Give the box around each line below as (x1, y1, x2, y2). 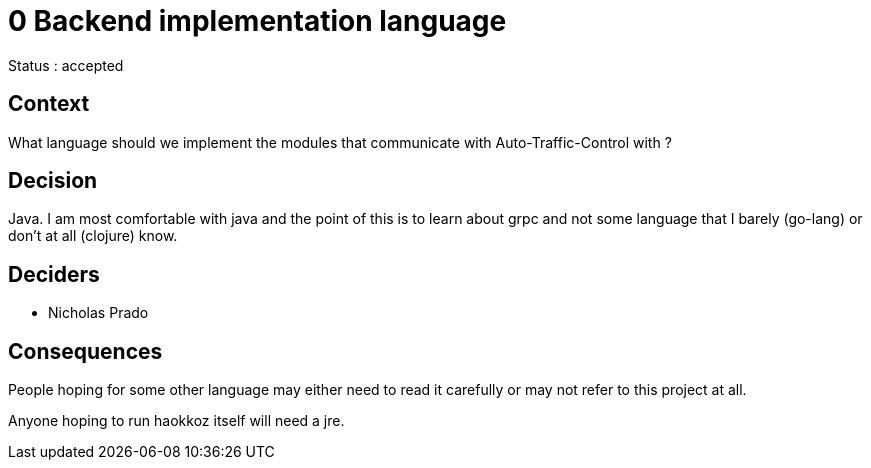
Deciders (8, 261, 100, 287)
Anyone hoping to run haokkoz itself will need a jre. (8, 412, 345, 430)
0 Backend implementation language (8, 4, 507, 38)
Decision (8, 168, 98, 194)
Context (8, 91, 90, 117)
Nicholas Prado (48, 304, 149, 322)
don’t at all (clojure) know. (8, 227, 178, 245)
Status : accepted (8, 56, 124, 74)
